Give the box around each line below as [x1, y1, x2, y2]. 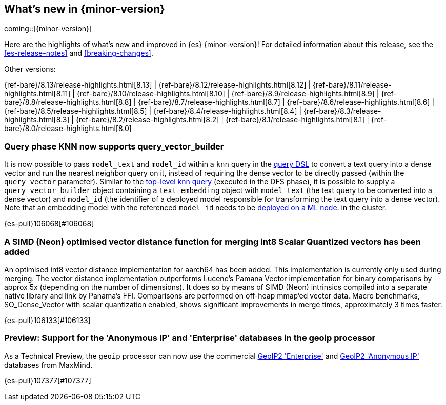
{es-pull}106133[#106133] [4, 315, 91, 325]
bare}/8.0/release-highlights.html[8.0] [4, 124, 132, 133]
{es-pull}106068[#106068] [4, 219, 94, 228]
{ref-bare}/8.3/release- [303, 106, 381, 116]
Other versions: [4, 65, 56, 74]
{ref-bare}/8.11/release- [313, 80, 392, 90]
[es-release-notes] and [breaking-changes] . [4, 49, 153, 58]
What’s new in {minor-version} [4, 3, 165, 15]
